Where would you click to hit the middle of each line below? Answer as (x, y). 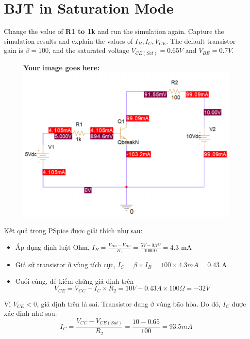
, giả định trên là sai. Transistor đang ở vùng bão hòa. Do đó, (129, 303)
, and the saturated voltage (89, 50)
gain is (14, 50)
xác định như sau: (31, 313)
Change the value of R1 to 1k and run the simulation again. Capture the (114, 31)
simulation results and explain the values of (68, 40)
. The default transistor (201, 40)
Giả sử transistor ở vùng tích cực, (65, 264)
